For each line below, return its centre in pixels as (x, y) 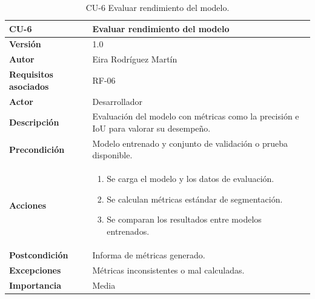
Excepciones (35, 270)
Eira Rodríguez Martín (135, 59)
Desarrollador (117, 101)
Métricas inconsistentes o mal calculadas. (168, 270)
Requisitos (31, 74)
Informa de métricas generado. (149, 254)
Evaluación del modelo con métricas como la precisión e (196, 116)
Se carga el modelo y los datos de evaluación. (191, 179)
